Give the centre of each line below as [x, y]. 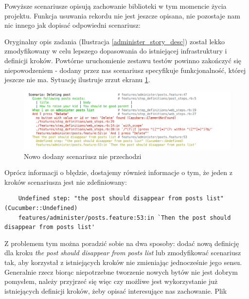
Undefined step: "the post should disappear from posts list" [121, 199]
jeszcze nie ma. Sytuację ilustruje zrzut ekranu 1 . [77, 79]
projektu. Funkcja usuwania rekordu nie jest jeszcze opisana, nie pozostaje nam [122, 15]
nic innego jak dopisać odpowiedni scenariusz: [72, 25]
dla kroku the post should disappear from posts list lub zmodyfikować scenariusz [123, 253]
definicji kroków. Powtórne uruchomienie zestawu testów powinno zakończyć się [123, 60]
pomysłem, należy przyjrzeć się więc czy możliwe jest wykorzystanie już [111, 281]
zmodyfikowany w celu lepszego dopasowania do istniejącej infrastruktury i [116, 51]
